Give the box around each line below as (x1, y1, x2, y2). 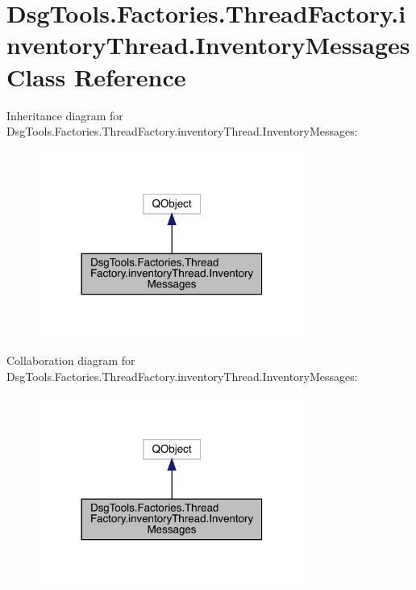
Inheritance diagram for (6, 107, 123, 123)
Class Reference (6, 60, 186, 93)
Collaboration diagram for (6, 352, 135, 369)
